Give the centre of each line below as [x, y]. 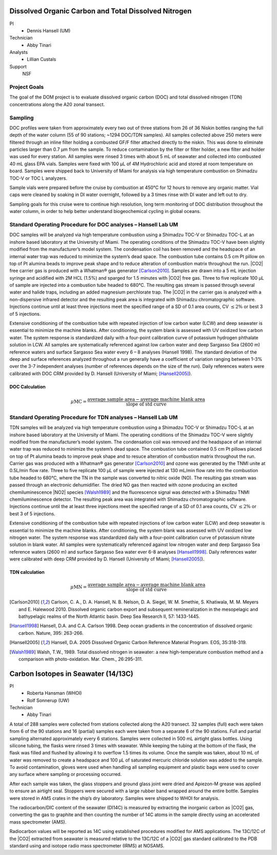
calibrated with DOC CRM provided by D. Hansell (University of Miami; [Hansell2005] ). [101, 373]
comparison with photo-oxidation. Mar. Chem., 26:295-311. [81, 659]
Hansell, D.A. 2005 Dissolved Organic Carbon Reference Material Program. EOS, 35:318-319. [149, 643]
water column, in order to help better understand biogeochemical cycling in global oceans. [105, 211]
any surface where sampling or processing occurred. [66, 774]
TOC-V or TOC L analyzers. [38, 178]
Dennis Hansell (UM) [49, 30]
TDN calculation [27, 572]
